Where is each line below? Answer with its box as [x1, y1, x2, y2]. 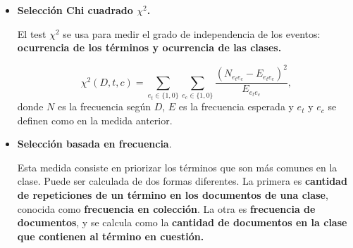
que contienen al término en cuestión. [17, 228, 204, 243]
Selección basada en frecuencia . [17, 136, 172, 151]
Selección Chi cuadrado [17, 3, 133, 17]
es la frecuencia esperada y [178, 99, 294, 114]
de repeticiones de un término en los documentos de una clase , [17, 188, 328, 202]
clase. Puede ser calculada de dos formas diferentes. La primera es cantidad [17, 174, 347, 188]
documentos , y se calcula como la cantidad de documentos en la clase [17, 215, 347, 230]
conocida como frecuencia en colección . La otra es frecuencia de [17, 201, 316, 216]
